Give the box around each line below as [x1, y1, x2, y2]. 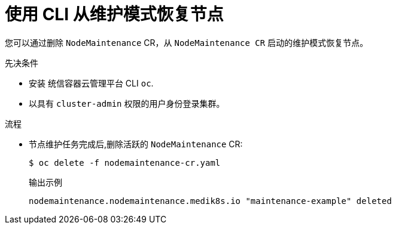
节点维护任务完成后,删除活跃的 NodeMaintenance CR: [29, 138, 243, 149]
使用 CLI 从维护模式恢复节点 [5, 4, 224, 24]
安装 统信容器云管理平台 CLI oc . [29, 78, 154, 88]
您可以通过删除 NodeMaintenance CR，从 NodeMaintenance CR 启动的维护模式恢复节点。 [5, 37, 368, 48]
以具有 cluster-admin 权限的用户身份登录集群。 [29, 98, 225, 109]
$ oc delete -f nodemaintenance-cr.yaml [29, 157, 221, 168]
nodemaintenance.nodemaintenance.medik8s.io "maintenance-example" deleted [29, 196, 392, 206]
